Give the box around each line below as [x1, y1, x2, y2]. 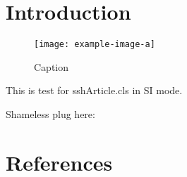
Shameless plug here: [6, 106, 95, 121]
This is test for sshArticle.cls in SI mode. [6, 83, 183, 98]
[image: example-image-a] [34, 39, 155, 50]
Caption [34, 59, 69, 74]
